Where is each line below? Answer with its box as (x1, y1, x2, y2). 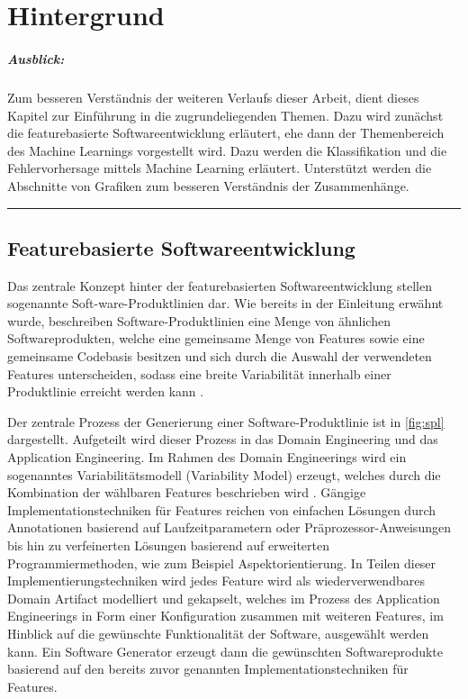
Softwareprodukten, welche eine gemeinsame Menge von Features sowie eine (7, 329, 425, 348)
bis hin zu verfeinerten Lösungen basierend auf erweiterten (7, 536, 330, 555)
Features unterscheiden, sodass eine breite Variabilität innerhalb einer (7, 364, 391, 383)
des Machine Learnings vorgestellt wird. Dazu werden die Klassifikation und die (7, 141, 447, 159)
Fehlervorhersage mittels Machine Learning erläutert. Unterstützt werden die (7, 159, 432, 177)
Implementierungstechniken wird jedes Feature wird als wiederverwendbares (7, 571, 425, 590)
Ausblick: (7, 49, 65, 68)
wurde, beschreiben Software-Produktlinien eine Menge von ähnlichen (7, 311, 391, 330)
